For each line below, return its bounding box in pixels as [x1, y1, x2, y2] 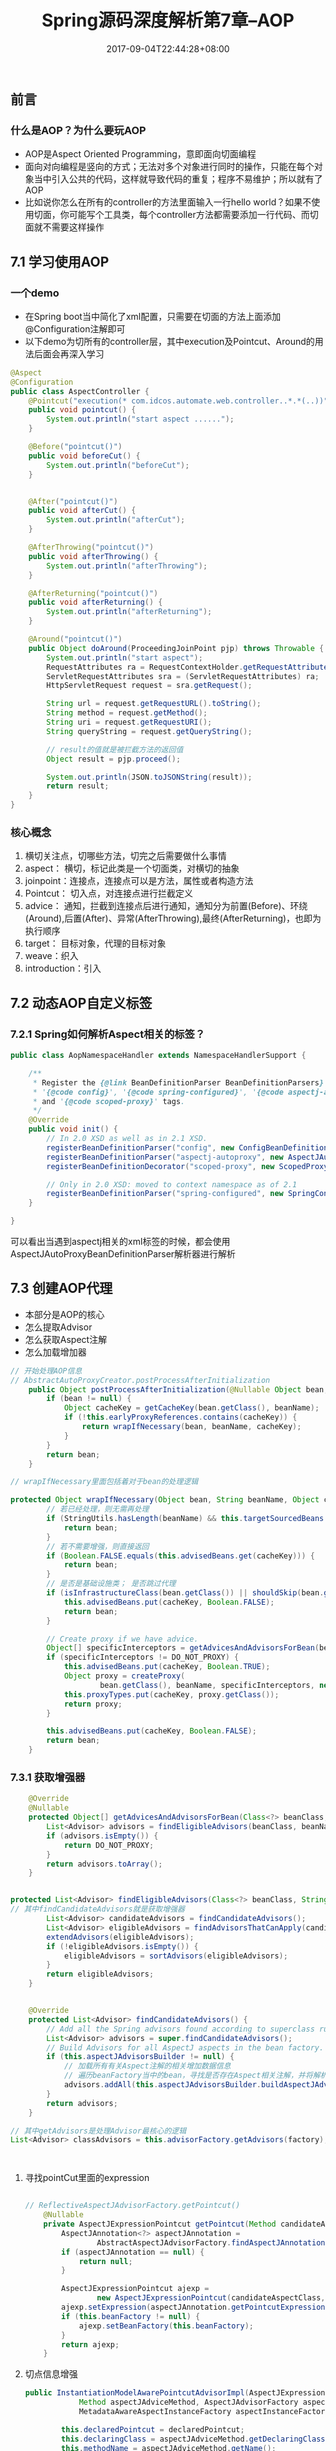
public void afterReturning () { [28, 597, 163, 608]
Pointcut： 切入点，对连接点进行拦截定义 [24, 887, 193, 900]
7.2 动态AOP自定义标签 [10, 994, 153, 1011]
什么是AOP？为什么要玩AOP [10, 123, 147, 137]
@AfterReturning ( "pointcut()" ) [28, 588, 159, 598]
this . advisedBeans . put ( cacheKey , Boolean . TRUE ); [63, 1662, 271, 1672]
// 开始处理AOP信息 [10, 1366, 83, 1376]
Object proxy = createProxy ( [63, 1671, 186, 1681]
